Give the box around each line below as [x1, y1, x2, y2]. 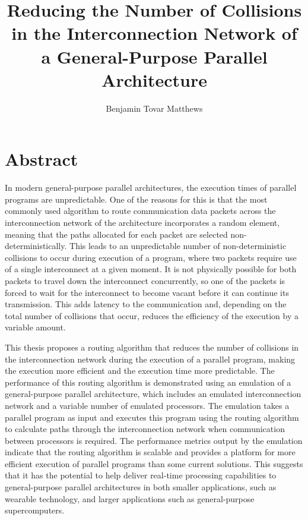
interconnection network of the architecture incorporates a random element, [5, 216, 280, 228]
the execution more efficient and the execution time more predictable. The [5, 364, 275, 377]
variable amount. [5, 321, 66, 333]
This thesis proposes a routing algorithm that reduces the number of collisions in [5, 341, 299, 353]
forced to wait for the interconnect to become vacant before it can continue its [5, 286, 289, 298]
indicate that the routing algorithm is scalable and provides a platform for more [5, 446, 296, 458]
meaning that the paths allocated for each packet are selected [5, 228, 228, 240]
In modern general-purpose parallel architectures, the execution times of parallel [5, 181, 297, 194]
